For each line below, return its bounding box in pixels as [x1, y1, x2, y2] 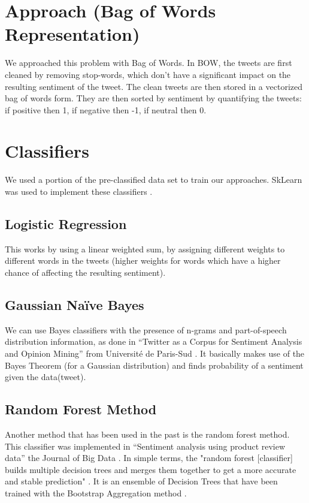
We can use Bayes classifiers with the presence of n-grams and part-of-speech [5, 323, 287, 336]
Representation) [5, 22, 140, 46]
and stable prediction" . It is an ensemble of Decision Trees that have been [5, 475, 278, 487]
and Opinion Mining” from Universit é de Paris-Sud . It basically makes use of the [5, 347, 305, 359]
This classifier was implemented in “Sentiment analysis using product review [5, 439, 286, 452]
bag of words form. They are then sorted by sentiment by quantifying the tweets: [5, 92, 302, 104]
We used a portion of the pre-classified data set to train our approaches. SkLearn [5, 173, 302, 186]
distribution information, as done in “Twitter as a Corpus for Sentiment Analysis [5, 335, 302, 348]
